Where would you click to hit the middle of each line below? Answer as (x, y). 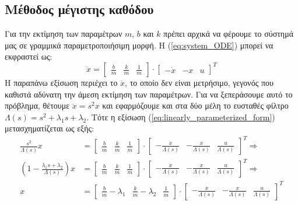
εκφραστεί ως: (29, 56)
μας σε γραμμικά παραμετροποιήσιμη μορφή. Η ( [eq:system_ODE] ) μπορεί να (139, 45)
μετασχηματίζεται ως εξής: (50, 128)
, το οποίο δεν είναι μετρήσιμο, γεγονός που (199, 82)
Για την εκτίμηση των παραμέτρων (64, 34)
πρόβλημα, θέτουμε (37, 105)
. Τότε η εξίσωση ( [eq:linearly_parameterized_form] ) (181, 117)
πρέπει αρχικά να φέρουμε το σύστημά (228, 34)
